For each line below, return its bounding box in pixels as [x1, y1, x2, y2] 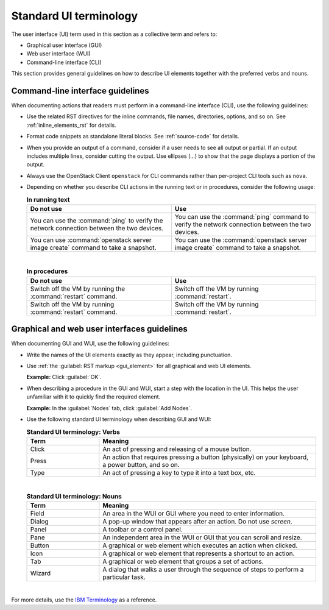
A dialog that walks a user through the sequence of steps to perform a [102, 566, 304, 574]
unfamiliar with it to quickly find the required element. [26, 393, 161, 400]
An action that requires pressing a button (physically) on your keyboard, [102, 453, 309, 461]
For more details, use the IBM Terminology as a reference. [11, 596, 157, 603]
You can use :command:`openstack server [30, 235, 152, 244]
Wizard [30, 569, 51, 578]
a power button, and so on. [102, 460, 180, 469]
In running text [26, 195, 70, 204]
